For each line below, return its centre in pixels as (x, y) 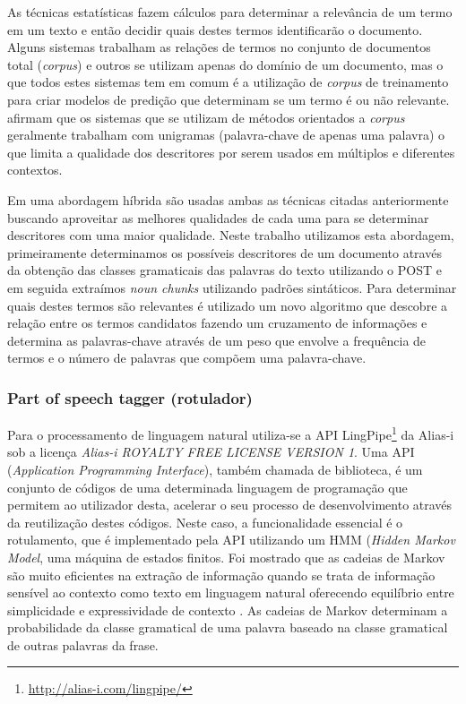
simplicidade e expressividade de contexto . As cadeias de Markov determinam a (228, 610)
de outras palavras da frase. (83, 644)
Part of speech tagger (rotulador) (130, 397)
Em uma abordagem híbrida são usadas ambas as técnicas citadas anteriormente (228, 199)
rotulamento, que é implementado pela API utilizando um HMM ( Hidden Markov (231, 540)
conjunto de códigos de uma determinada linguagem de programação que (207, 487)
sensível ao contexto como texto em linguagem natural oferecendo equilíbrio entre (231, 592)
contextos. (35, 170)
